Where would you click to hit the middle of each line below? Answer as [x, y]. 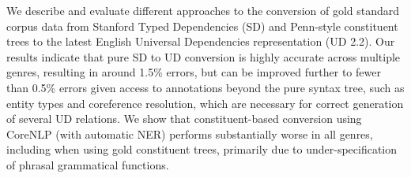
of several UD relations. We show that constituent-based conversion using [184, 119]
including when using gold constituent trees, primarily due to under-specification [202, 149]
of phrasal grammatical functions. [88, 164]
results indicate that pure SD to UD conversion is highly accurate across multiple [204, 56]
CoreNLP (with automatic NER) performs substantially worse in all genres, [190, 133]
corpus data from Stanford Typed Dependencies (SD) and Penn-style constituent [202, 26]
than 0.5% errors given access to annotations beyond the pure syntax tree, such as [205, 87]
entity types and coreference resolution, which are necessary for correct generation [205, 103]
